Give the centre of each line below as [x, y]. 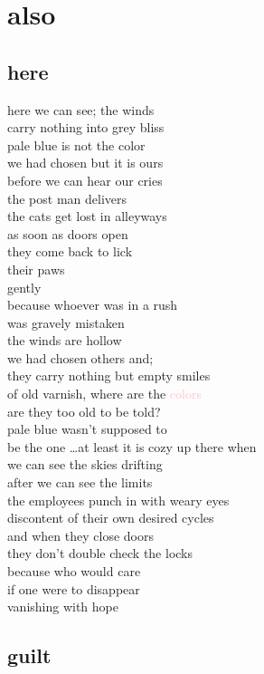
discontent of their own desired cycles [111, 518]
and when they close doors [80, 535]
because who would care [74, 571]
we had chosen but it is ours [85, 163]
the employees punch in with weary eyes [118, 500]
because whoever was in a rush [93, 305]
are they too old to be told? [84, 411]
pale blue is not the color [76, 144]
